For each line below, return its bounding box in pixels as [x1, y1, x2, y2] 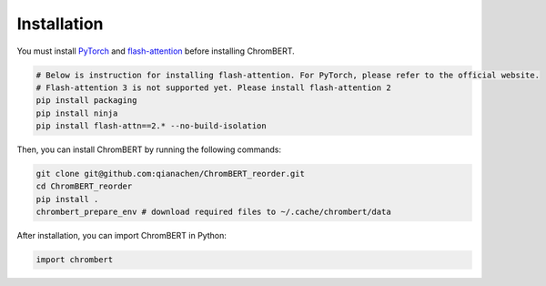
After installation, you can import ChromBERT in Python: [16, 230, 227, 241]
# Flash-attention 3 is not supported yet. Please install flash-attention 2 [35, 82, 391, 93]
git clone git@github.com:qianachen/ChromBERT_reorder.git [35, 169, 305, 179]
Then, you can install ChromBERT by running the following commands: [16, 144, 282, 155]
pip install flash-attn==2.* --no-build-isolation [35, 121, 268, 131]
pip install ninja [35, 107, 118, 118]
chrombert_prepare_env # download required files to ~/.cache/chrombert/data [35, 207, 391, 218]
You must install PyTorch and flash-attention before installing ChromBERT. [16, 46, 295, 56]
